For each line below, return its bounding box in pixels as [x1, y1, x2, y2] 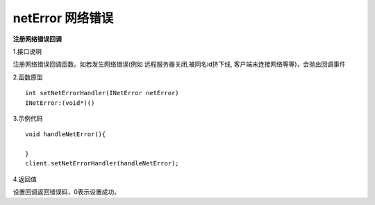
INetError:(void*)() [25, 99, 95, 107]
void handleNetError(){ [25, 131, 106, 138]
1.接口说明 [12, 47, 42, 56]
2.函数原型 [12, 73, 43, 81]
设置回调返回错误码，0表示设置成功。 [12, 188, 121, 196]
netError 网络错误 [12, 10, 114, 26]
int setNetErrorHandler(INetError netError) [25, 89, 180, 97]
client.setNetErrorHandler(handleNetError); [25, 160, 180, 167]
